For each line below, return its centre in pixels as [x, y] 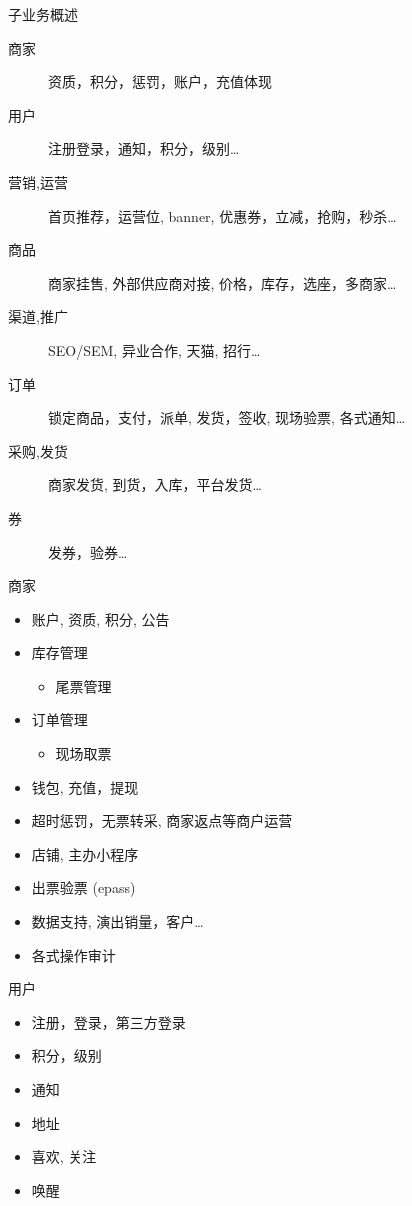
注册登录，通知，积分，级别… [144, 148]
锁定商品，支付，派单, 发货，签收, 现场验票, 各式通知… [227, 417]
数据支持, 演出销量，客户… [117, 921]
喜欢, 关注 [64, 1156]
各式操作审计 [73, 954]
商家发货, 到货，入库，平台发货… [155, 484]
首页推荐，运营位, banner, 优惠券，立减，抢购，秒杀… [222, 215]
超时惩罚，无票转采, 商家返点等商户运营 [162, 820]
